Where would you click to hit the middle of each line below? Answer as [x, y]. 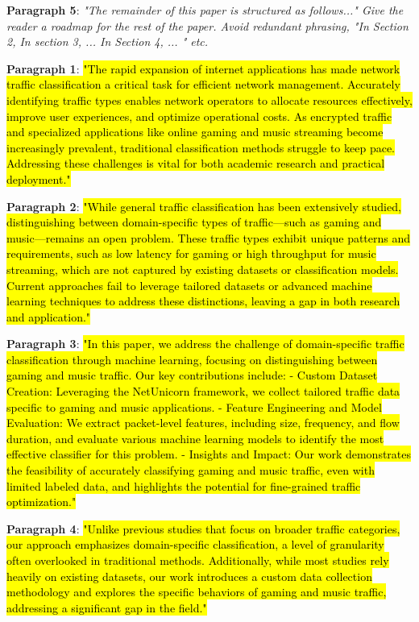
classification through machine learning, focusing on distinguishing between [192, 359]
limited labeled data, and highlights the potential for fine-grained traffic [184, 485]
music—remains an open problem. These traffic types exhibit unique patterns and [209, 237]
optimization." [41, 502]
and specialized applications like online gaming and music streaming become [195, 132]
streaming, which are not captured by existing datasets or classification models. [203, 269]
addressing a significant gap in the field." [107, 607]
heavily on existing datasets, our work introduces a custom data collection [189, 576]
